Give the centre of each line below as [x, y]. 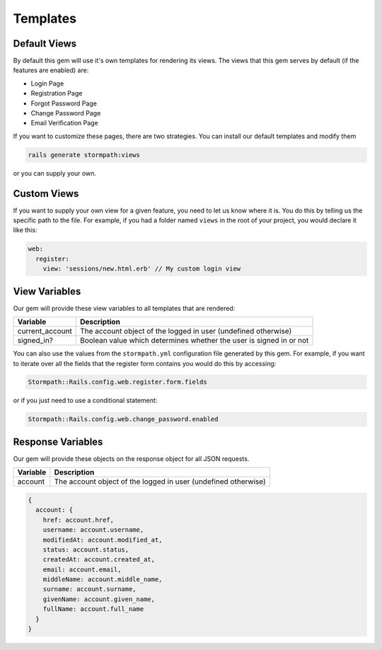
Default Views [45, 44]
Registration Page [57, 93]
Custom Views [46, 194]
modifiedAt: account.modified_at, [103, 540]
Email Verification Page [64, 123]
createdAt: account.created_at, [99, 560]
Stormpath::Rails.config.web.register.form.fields [118, 382]
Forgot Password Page [64, 103]
